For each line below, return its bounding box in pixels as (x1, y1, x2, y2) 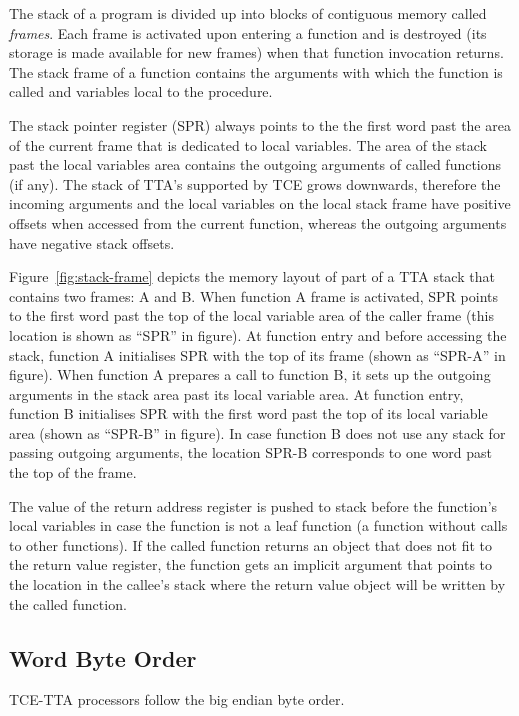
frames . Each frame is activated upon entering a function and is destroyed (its (9, 22, 487, 43)
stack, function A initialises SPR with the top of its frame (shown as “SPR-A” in (9, 344, 506, 365)
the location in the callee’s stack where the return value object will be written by (9, 574, 506, 595)
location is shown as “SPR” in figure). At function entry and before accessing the (9, 324, 507, 345)
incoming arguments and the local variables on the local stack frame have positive (9, 193, 511, 214)
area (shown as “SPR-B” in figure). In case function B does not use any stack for (9, 422, 506, 443)
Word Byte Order (9, 642, 197, 673)
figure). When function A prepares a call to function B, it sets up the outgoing (9, 364, 491, 385)
